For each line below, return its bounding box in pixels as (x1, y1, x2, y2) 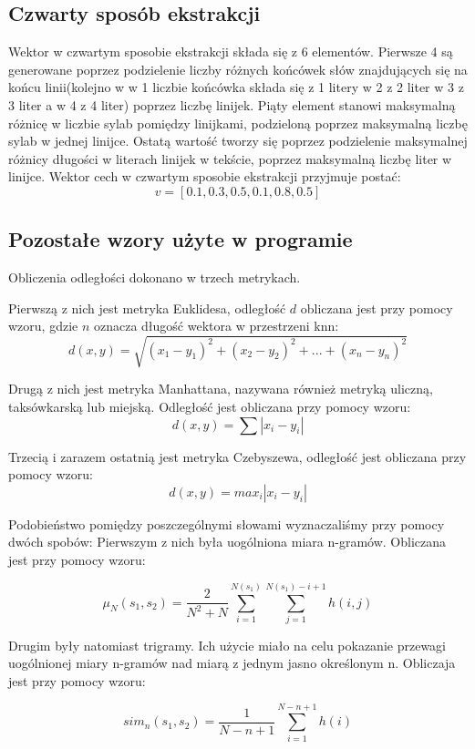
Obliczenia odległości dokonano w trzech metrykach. (8, 268, 301, 287)
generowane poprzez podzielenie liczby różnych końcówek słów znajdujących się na (8, 59, 468, 78)
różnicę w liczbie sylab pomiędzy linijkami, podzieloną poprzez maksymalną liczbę (8, 113, 468, 132)
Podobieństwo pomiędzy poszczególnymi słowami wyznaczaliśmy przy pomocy (8, 514, 445, 533)
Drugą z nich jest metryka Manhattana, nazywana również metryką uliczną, (8, 379, 433, 398)
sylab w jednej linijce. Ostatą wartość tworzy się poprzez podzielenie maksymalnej (8, 131, 468, 150)
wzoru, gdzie (8, 316, 78, 335)
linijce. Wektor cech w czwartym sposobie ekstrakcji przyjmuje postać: (8, 167, 401, 186)
